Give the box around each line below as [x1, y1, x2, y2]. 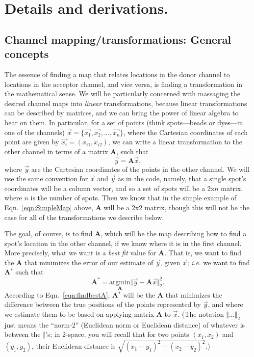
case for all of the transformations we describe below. [4, 212, 164, 222]
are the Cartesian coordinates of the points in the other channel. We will [31, 164, 250, 174]
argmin [109, 278, 130, 286]
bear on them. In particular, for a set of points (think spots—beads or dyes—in [4, 117, 243, 127]
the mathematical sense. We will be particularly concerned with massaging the [4, 88, 241, 99]
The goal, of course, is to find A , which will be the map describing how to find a [4, 228, 247, 239]
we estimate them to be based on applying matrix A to [4, 308, 171, 319]
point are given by [4, 137, 59, 147]
